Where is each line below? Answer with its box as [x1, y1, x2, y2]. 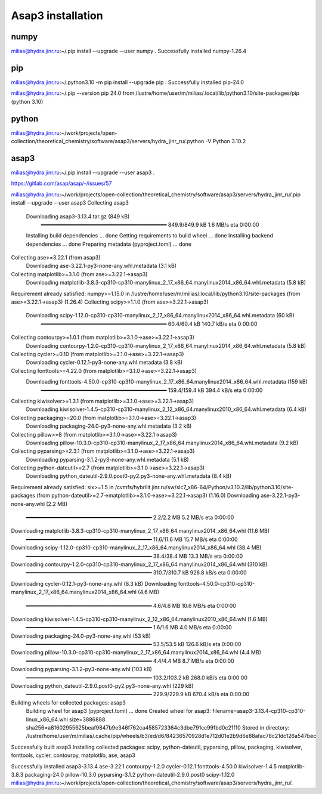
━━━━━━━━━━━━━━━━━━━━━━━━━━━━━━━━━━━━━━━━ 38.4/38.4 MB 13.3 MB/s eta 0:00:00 [26, 552, 243, 560]
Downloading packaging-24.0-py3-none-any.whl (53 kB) [11, 632, 151, 639]
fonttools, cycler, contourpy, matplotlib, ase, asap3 [11, 752, 135, 759]
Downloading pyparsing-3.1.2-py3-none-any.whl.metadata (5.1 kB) [26, 456, 189, 463]
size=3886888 [69, 716, 106, 723]
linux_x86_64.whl [26, 716, 68, 723]
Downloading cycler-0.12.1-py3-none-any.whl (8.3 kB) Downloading [11, 580, 177, 587]
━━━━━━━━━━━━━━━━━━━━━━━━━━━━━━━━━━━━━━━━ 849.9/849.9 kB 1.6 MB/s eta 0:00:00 [41, 221, 259, 228]
